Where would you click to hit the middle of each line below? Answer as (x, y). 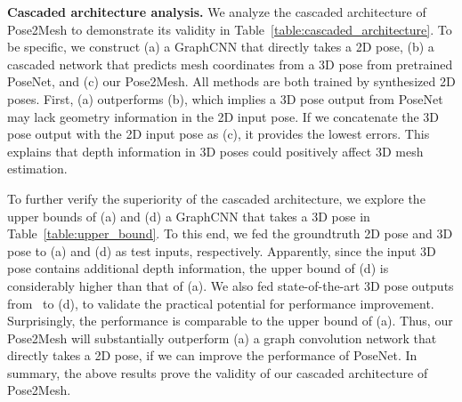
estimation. (37, 169)
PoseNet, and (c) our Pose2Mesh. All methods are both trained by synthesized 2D (231, 81)
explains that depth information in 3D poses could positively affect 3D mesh (215, 151)
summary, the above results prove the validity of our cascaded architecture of (218, 372)
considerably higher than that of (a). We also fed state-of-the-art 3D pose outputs (231, 285)
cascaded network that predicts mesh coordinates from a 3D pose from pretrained (230, 64)
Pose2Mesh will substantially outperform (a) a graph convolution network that (222, 338)
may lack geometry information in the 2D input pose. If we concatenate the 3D (223, 116)
